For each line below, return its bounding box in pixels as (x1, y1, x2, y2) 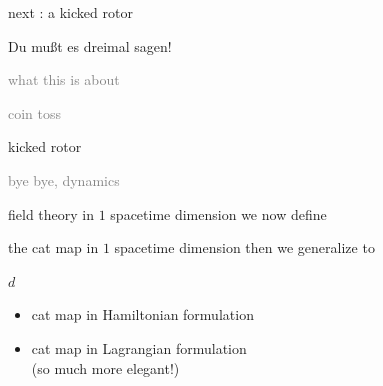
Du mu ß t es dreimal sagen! (8, 35, 172, 56)
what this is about (8, 69, 120, 90)
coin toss (8, 102, 62, 123)
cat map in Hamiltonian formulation (31, 304, 254, 325)
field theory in (8, 203, 95, 224)
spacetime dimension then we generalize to (114, 237, 375, 258)
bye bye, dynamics (8, 169, 120, 190)
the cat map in (8, 237, 99, 258)
